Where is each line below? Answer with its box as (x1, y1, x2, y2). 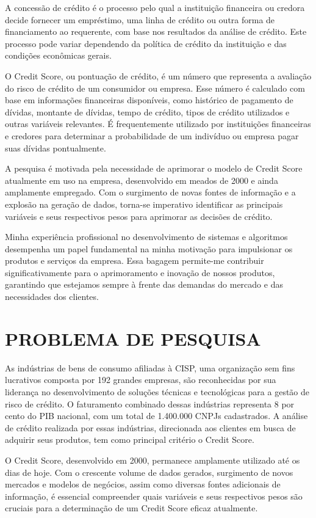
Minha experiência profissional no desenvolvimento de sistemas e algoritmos (5, 230, 288, 243)
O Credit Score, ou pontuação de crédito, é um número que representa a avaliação (5, 69, 312, 82)
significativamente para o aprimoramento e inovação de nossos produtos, (5, 266, 275, 279)
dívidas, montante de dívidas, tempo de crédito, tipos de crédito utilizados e (5, 105, 290, 118)
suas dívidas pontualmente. (5, 141, 106, 154)
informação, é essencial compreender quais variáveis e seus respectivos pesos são (5, 489, 303, 502)
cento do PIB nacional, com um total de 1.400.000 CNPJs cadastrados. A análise (5, 409, 308, 422)
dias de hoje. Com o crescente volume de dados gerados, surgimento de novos (5, 465, 293, 478)
